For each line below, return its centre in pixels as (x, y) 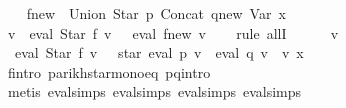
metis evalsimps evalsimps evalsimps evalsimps (154, 91)
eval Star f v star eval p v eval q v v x (159, 52)
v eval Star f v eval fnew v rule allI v (173, 32)
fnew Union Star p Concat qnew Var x (156, 13)
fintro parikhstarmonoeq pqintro (109, 71)
